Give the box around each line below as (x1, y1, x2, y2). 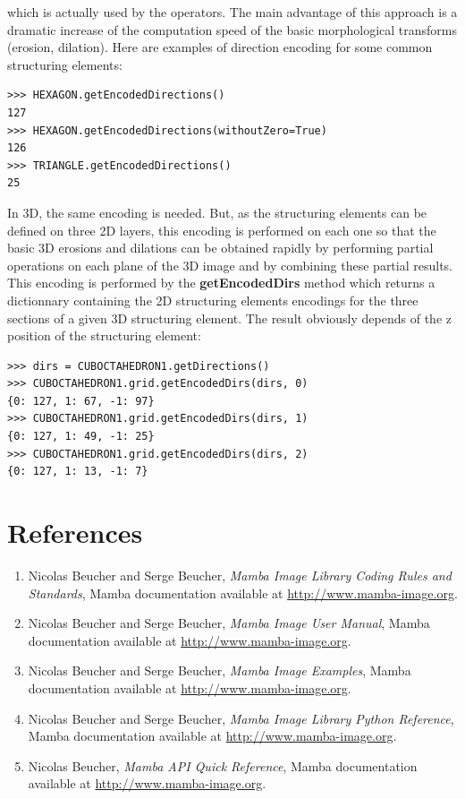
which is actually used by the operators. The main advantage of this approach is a (7, 3, 458, 21)
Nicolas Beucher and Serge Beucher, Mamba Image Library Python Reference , (28, 709, 454, 727)
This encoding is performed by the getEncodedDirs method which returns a (7, 273, 435, 292)
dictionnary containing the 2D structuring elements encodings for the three (7, 290, 418, 309)
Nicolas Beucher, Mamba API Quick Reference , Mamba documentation (28, 756, 418, 775)
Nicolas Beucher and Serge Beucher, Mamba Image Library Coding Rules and (28, 565, 452, 584)
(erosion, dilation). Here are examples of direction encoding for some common (7, 38, 433, 56)
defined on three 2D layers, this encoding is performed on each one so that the (7, 220, 436, 239)
